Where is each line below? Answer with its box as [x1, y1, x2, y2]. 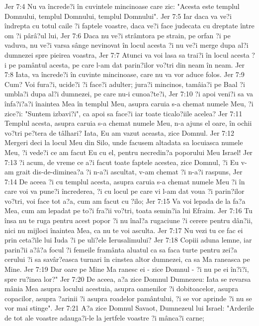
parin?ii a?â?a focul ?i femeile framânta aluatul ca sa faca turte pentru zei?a [4, 244, 238, 254]
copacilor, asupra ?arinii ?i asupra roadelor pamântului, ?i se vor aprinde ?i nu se [4, 293, 252, 303]
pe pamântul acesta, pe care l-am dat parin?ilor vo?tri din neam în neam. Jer [8, 59, 245, 70]
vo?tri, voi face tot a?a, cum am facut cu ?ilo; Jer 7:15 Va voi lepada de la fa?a [4, 195, 246, 206]
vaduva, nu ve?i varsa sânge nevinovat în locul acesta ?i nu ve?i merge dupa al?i [4, 40, 249, 50]
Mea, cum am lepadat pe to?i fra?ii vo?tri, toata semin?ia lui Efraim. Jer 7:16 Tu [4, 205, 253, 216]
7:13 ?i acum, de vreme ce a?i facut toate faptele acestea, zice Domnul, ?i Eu [4, 157, 239, 167]
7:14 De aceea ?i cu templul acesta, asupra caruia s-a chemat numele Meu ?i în [4, 176, 245, 186]
